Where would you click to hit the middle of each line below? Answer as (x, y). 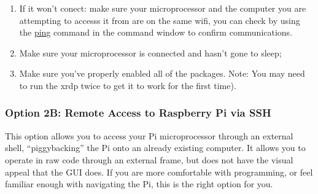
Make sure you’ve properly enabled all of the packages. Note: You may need (162, 73)
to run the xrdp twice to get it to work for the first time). (128, 85)
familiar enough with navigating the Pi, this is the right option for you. (139, 184)
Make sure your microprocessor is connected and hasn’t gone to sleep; (150, 52)
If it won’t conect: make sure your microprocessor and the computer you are (163, 8)
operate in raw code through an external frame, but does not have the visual (149, 159)
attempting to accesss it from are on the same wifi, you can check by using (160, 20)
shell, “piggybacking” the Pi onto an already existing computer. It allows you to (155, 148)
